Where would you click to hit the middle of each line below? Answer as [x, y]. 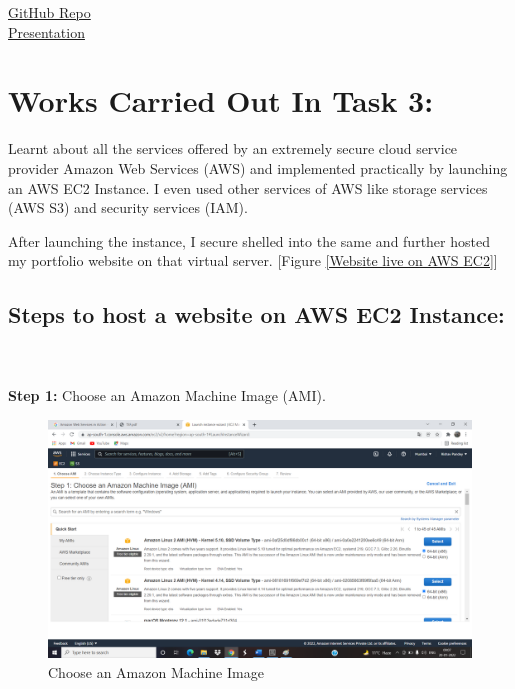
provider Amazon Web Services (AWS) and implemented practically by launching [258, 167]
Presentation [46, 31]
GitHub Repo [49, 12]
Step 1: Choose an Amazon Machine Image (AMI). [167, 395]
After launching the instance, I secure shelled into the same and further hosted [249, 240]
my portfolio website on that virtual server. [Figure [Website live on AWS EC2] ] [253, 260]
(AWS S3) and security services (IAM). [128, 207]
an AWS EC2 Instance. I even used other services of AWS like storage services [248, 187]
